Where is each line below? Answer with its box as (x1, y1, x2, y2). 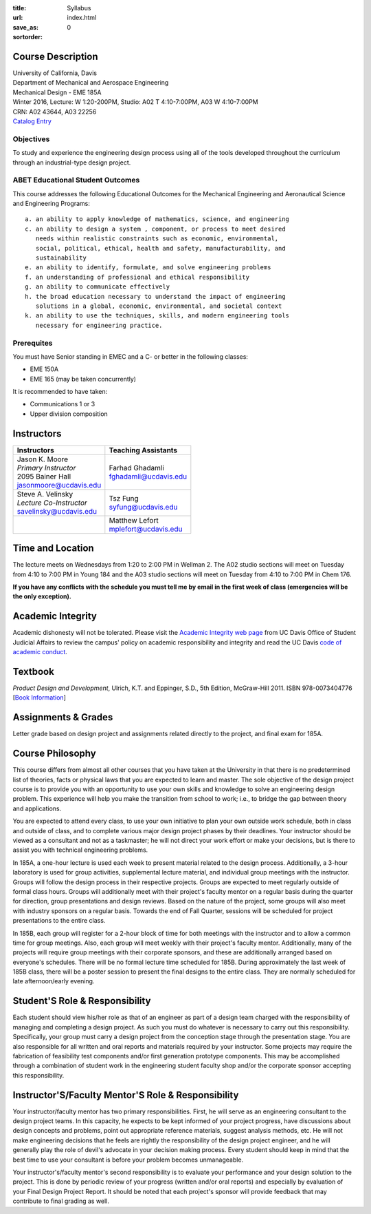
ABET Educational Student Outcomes (12, 176, 140, 185)
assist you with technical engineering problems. (12, 846, 148, 854)
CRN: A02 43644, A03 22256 (12, 107, 97, 116)
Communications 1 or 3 (30, 400, 95, 408)
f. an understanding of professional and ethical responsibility (25, 273, 250, 281)
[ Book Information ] (12, 693, 67, 702)
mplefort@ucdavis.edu (109, 524, 183, 534)
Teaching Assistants (109, 445, 178, 454)
